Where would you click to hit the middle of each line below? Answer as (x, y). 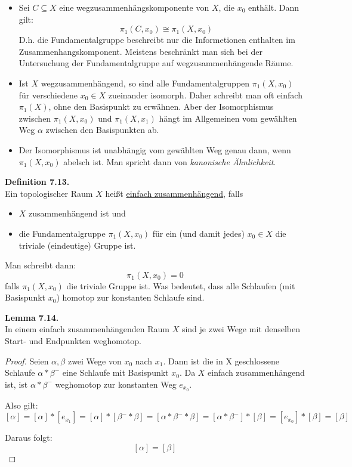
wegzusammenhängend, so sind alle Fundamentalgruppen (145, 83)
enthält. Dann (273, 7)
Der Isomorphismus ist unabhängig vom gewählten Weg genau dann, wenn (155, 149)
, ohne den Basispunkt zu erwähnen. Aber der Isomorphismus (161, 106)
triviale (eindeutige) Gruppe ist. (77, 245)
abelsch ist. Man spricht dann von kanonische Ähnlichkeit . (170, 161)
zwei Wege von (95, 361)
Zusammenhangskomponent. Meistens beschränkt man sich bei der (141, 51)
